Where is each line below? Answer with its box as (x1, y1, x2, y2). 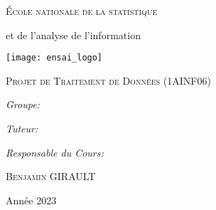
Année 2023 (6, 192, 57, 207)
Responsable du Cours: (6, 145, 104, 159)
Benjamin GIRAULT (6, 169, 96, 184)
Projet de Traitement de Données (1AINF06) (6, 73, 211, 88)
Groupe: (6, 97, 40, 112)
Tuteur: (6, 121, 38, 136)
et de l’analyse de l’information (6, 27, 141, 42)
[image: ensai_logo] (6, 53, 103, 63)
